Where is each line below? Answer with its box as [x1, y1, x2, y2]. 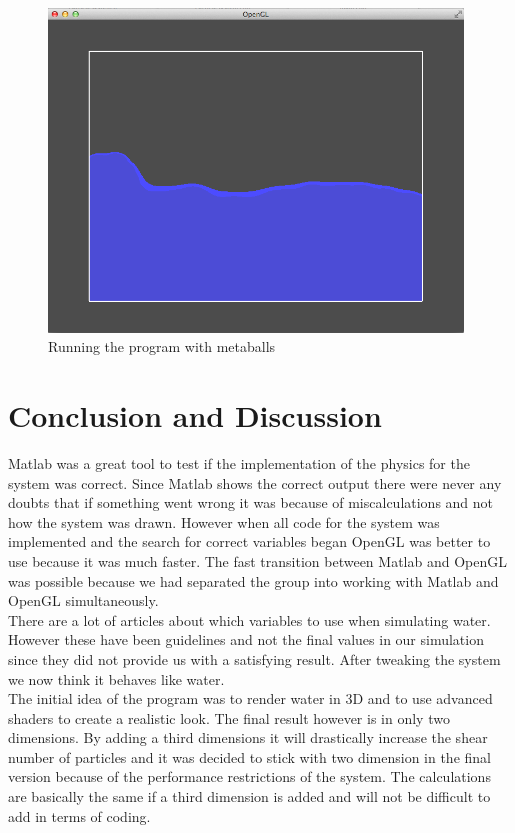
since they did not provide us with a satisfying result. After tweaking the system [8, 648, 501, 669]
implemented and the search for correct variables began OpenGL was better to [8, 531, 491, 552]
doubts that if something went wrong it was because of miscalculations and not [8, 492, 494, 513]
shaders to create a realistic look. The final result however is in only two [8, 707, 450, 728]
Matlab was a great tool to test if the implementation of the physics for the [8, 452, 470, 473]
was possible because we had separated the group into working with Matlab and [8, 570, 499, 591]
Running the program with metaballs [48, 336, 276, 357]
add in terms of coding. [8, 805, 151, 826]
